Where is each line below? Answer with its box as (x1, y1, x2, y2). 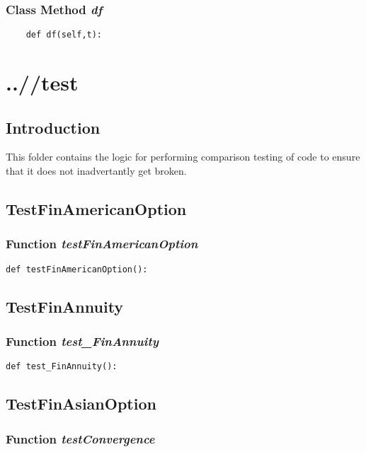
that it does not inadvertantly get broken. (6, 163, 187, 178)
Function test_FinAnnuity (6, 332, 159, 349)
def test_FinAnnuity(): (6, 361, 118, 372)
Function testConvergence (6, 429, 155, 447)
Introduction (6, 116, 101, 138)
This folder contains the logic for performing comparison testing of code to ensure (6, 149, 360, 164)
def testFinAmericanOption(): (6, 264, 148, 274)
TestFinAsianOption (6, 393, 156, 415)
